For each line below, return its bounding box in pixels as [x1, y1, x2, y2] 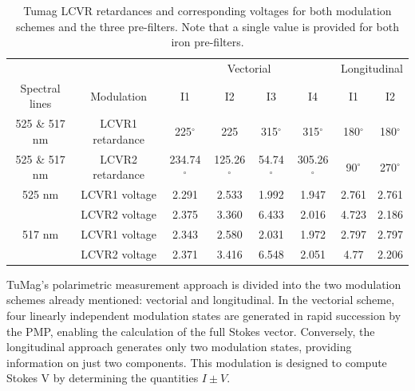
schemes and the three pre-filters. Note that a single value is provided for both [15, 18, 400, 34]
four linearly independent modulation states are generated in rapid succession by [6, 307, 401, 323]
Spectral [20, 79, 61, 96]
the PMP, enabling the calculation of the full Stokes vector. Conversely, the [6, 322, 375, 339]
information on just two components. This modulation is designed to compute [6, 353, 387, 370]
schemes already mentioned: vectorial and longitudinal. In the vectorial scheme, [6, 291, 395, 308]
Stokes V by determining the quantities [6, 369, 199, 386]
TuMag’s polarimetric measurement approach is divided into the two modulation [6, 275, 401, 292]
